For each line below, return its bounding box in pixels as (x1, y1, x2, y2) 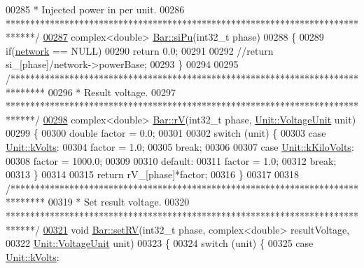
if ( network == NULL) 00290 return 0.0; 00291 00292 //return (6, 43, 274, 58)
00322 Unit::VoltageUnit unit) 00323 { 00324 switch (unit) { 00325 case (6, 236, 314, 250)
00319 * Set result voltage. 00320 (48, 194, 190, 209)
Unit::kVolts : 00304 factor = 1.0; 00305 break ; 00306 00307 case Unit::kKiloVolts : (6, 139, 354, 154)
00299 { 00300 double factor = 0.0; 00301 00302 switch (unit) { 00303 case (6, 126, 326, 140)
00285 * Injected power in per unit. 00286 (6, 2, 185, 16)
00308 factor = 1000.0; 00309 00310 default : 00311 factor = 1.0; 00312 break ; (6, 153, 337, 168)
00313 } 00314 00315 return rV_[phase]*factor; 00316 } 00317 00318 (6, 167, 300, 182)
